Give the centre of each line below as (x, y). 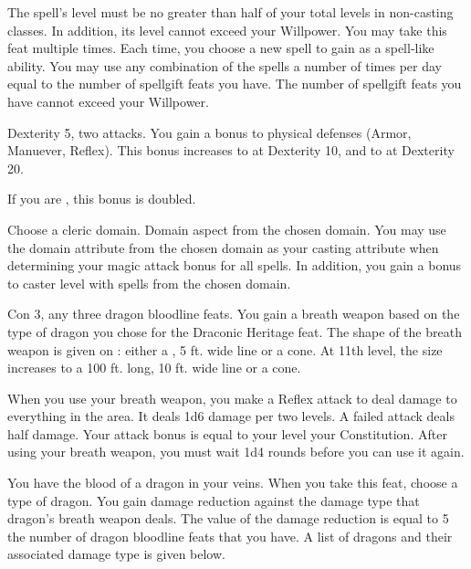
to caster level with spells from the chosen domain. (149, 283)
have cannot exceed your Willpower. (108, 101)
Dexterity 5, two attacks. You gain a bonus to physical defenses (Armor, (209, 132)
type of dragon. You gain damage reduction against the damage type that (214, 500)
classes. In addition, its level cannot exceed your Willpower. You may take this (227, 30)
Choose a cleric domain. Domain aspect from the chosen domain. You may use (227, 229)
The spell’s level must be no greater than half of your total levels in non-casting (230, 12)
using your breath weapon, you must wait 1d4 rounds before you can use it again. (236, 452)
